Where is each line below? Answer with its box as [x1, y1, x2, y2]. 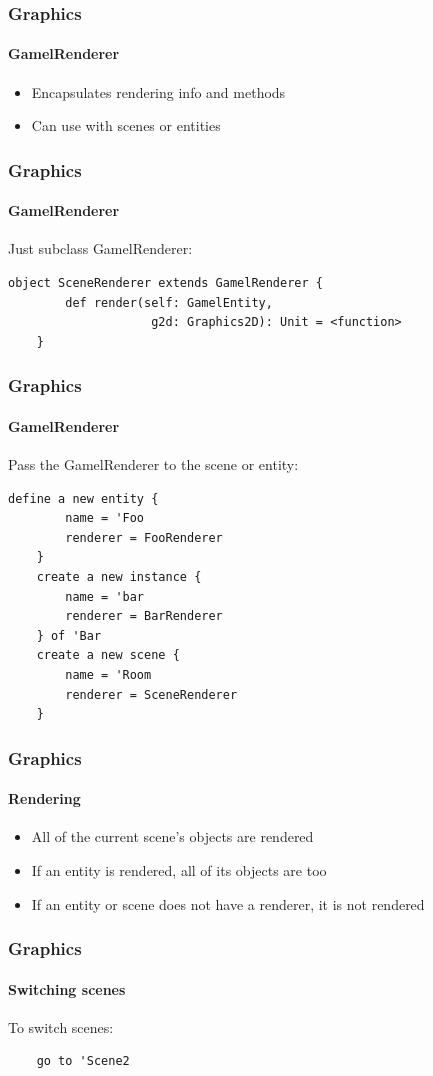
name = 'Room [65, 668, 152, 683]
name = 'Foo [65, 511, 145, 526]
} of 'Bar [36, 628, 102, 643]
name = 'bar [65, 589, 145, 604]
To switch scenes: [8, 1016, 114, 1037]
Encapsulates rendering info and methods [31, 81, 286, 102]
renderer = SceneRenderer [65, 687, 238, 702]
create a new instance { [36, 570, 202, 585]
